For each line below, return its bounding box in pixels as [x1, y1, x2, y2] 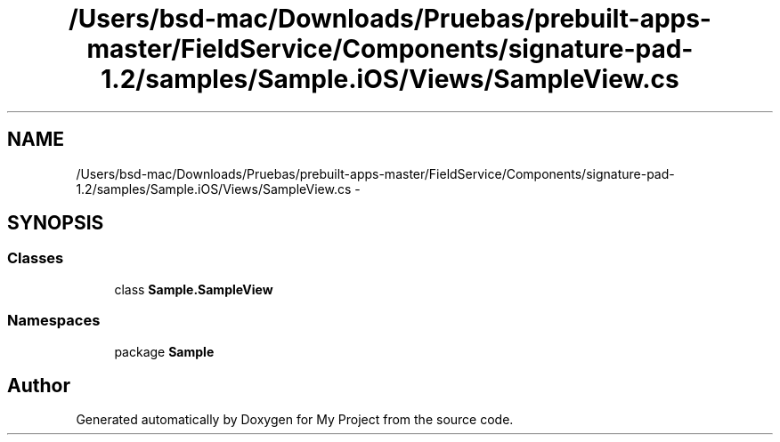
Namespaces [7, 311, 101, 330]
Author [7, 374, 70, 397]
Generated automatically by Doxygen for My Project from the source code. [76, 412, 514, 428]
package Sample [114, 343, 215, 359]
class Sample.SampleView [114, 281, 273, 297]
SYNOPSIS [7, 212, 104, 235]
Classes [7, 249, 64, 268]
